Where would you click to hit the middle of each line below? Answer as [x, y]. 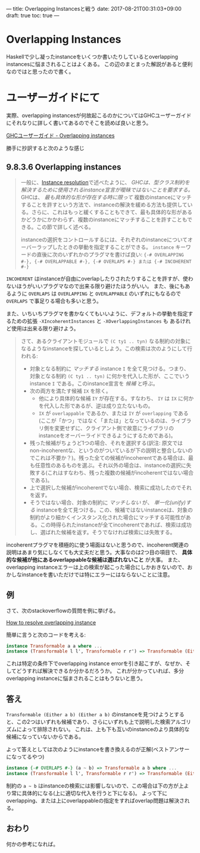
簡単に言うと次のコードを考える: [46, 635]
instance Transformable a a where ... [54, 646]
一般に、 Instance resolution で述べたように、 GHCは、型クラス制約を [105, 182]
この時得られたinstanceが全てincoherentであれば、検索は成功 [116, 525]
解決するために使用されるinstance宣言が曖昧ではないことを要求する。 [107, 190]
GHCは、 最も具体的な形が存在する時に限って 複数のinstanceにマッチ [106, 197]
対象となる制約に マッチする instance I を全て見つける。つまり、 [109, 368]
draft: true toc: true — [33, 15]
